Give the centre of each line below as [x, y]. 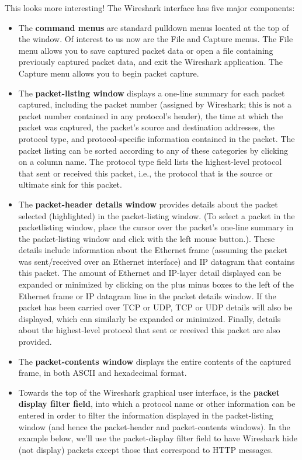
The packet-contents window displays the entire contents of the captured [155, 361]
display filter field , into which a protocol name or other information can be [157, 404]
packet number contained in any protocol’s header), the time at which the [151, 115]
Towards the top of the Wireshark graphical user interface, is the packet [149, 392]
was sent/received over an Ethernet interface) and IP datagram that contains [157, 261]
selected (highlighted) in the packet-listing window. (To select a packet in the [157, 215]
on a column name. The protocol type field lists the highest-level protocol [150, 162]
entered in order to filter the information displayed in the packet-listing [146, 415]
